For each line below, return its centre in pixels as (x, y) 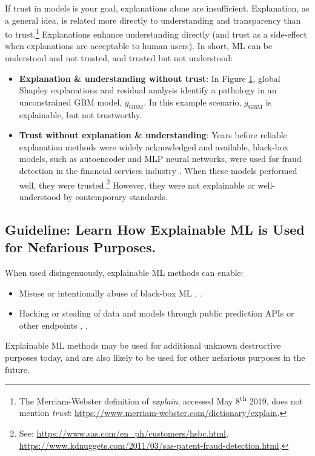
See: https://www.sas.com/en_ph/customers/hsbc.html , (124, 433)
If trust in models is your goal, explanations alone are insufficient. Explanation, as (157, 8)
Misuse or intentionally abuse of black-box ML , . (111, 293)
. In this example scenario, (193, 102)
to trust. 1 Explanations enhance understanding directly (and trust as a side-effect (156, 33)
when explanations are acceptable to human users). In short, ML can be (139, 46)
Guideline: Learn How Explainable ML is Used (155, 229)
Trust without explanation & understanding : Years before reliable (153, 135)
